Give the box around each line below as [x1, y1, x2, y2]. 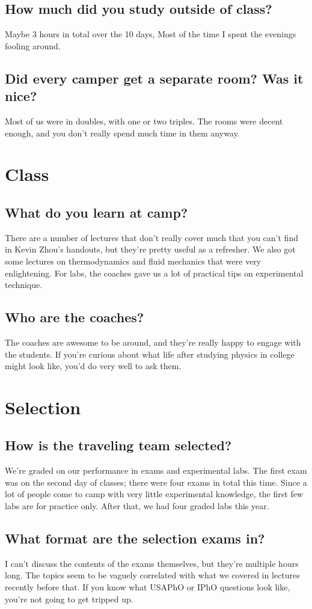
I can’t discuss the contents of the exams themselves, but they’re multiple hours [5, 557, 299, 569]
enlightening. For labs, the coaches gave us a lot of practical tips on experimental [5, 266, 304, 279]
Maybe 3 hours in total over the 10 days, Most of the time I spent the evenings [5, 28, 296, 40]
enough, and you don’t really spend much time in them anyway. [5, 126, 240, 139]
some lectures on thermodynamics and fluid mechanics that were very [5, 254, 262, 267]
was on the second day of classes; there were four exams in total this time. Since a [5, 476, 307, 488]
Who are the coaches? [5, 308, 144, 326]
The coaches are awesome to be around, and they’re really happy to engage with [5, 335, 301, 348]
